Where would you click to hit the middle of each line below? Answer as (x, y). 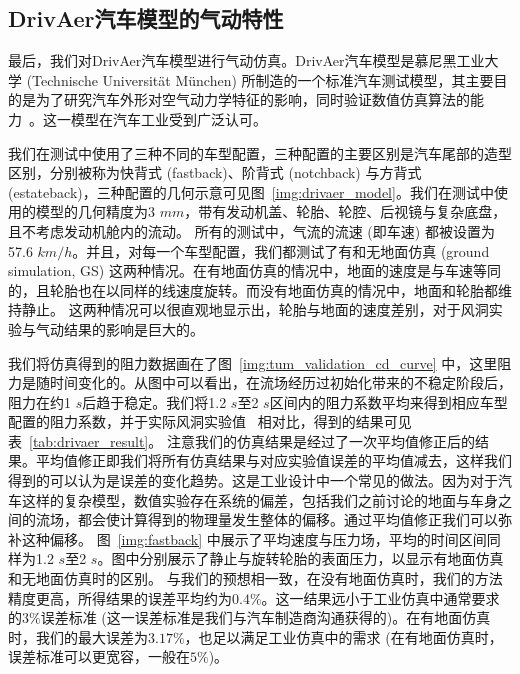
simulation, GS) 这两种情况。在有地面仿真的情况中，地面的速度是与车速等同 (254, 270)
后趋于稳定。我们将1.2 (154, 401)
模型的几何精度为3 (95, 211)
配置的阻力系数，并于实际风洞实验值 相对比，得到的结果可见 (210, 421)
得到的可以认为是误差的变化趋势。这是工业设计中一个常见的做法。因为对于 (253, 480)
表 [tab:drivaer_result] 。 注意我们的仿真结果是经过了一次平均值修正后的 (241, 440)
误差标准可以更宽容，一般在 (99, 656)
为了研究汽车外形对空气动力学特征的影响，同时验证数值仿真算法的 (252, 99)
